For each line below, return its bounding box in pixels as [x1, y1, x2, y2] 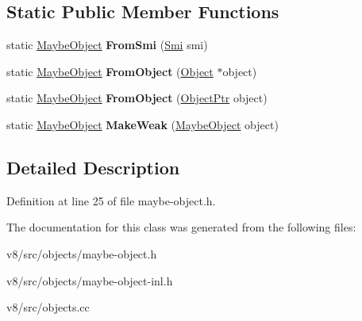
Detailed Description [6, 155, 180, 179]
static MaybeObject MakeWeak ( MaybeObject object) [6, 116, 279, 132]
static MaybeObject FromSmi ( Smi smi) [6, 36, 208, 53]
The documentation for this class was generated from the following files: [6, 219, 356, 235]
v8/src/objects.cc [6, 299, 90, 315]
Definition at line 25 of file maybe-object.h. [6, 192, 216, 208]
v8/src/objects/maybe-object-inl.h [6, 272, 173, 289]
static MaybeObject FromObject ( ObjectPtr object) [6, 90, 268, 106]
